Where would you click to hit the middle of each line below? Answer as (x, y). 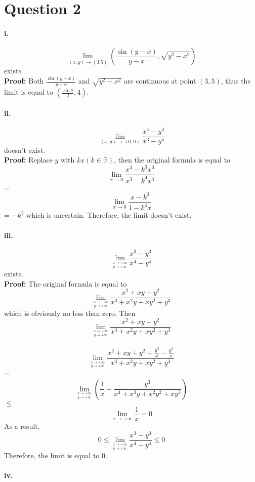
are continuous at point (160, 81)
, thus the (236, 81)
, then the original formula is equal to (172, 160)
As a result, (22, 426)
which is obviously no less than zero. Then (70, 313)
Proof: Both (24, 81)
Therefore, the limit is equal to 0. (56, 455)
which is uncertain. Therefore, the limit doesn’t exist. (109, 215)
